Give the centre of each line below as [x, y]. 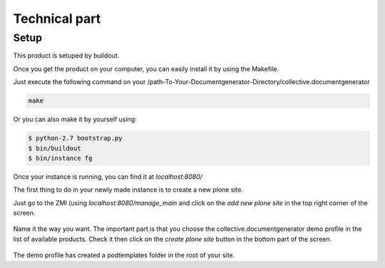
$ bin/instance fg [60, 158]
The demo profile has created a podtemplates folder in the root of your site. [124, 255]
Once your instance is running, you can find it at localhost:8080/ [108, 176]
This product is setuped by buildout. [66, 56]
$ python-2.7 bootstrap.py [75, 138]
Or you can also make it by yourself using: [75, 119]
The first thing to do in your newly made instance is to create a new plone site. [128, 190]
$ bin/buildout [55, 148]
